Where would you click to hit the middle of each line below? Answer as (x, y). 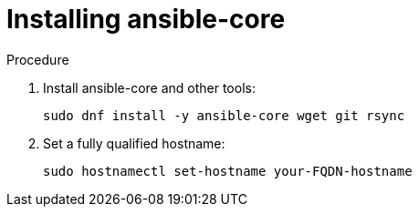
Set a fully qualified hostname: (134, 143)
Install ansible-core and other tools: (149, 87)
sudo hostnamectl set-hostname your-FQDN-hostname (228, 171)
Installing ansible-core (146, 19)
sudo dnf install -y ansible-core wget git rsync (224, 115)
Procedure (38, 59)
